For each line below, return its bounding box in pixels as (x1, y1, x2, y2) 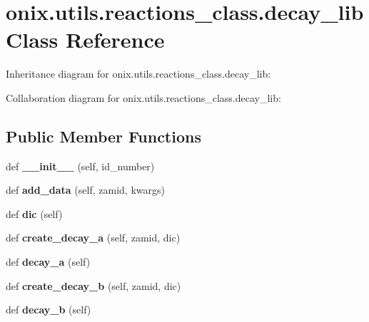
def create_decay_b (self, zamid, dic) (6, 278, 181, 293)
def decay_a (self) (6, 254, 91, 269)
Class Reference (6, 25, 165, 54)
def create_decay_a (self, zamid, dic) (6, 230, 181, 245)
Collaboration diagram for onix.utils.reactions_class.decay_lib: (6, 90, 281, 105)
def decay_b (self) (6, 302, 91, 317)
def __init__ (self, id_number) (6, 158, 155, 173)
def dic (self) (6, 206, 63, 221)
